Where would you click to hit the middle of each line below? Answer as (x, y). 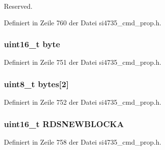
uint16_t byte (32, 44)
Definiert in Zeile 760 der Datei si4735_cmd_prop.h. (83, 22)
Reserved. (18, 6)
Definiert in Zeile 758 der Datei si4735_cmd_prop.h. (83, 142)
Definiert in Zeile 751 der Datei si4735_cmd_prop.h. (83, 62)
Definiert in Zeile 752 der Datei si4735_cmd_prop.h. (83, 102)
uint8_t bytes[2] (37, 84)
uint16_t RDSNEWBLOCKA (64, 123)
